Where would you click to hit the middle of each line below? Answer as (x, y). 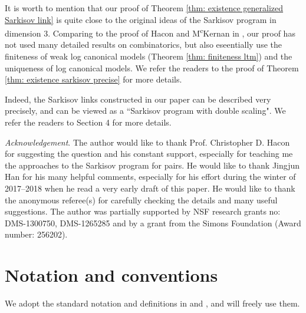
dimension (23, 33)
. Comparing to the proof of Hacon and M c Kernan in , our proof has (172, 32)
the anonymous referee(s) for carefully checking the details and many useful (141, 200)
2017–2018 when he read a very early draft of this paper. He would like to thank (150, 188)
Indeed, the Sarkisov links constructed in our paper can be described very (138, 99)
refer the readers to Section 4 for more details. (88, 122)
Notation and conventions (111, 275)
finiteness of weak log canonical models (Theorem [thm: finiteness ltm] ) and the (149, 56)
